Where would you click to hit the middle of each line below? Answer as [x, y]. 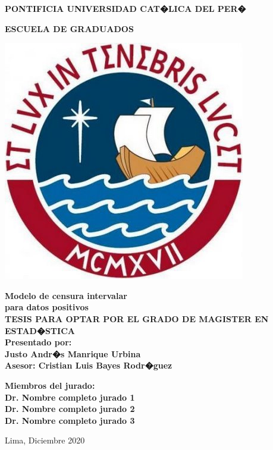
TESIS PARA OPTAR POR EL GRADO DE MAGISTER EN [137, 318]
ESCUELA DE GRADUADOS [69, 28]
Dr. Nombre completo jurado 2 [70, 409]
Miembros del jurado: [50, 385]
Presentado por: [38, 342]
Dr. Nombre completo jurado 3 [70, 420]
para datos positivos [47, 307]
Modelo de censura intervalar [66, 295]
